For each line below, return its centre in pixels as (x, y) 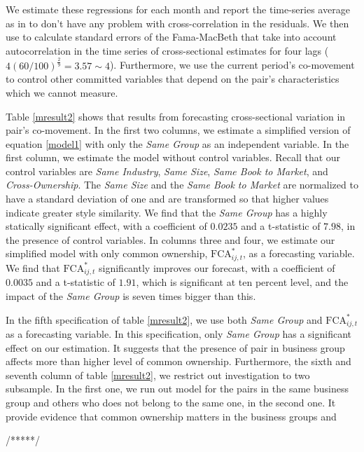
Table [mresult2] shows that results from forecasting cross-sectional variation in (176, 116)
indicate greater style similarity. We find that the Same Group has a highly (167, 212)
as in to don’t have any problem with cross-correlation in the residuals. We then (177, 23)
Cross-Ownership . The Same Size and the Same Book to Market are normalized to (182, 185)
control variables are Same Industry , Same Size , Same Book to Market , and (167, 171)
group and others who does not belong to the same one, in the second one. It (171, 402)
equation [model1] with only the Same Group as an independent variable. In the (177, 143)
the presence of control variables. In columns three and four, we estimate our (170, 239)
